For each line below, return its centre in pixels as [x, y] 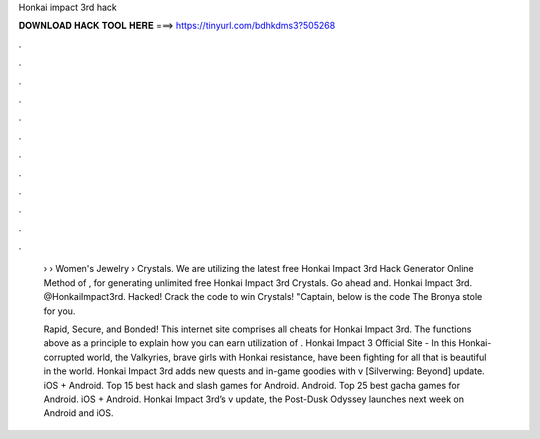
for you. [59, 311]
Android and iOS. [78, 413]
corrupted [64, 357]
